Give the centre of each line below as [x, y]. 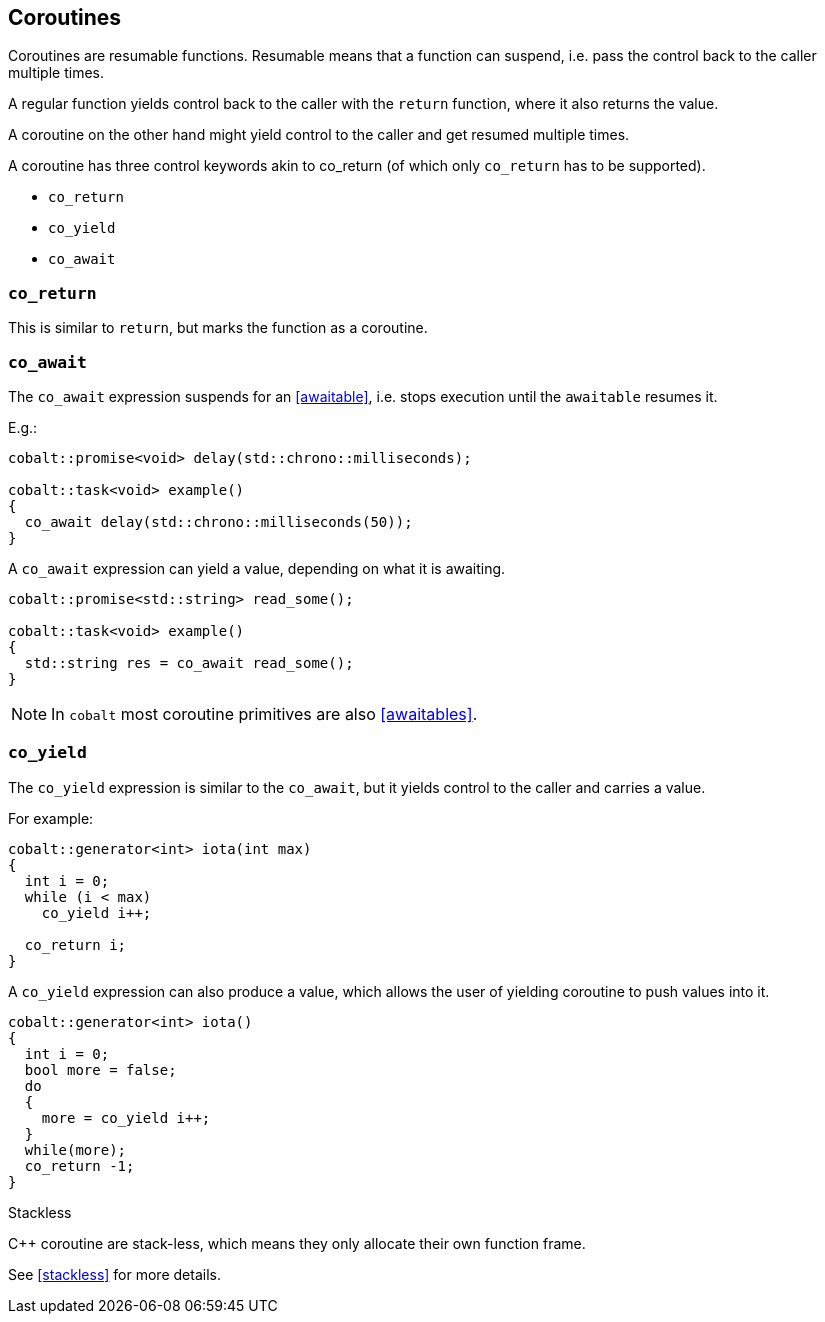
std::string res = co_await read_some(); [189, 662]
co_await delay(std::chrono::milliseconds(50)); [218, 521]
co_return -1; [79, 1165]
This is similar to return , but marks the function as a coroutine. [218, 328]
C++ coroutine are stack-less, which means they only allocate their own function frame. [297, 1243]
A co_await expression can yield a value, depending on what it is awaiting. [257, 568]
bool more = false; [100, 1069]
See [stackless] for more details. [114, 1274]
